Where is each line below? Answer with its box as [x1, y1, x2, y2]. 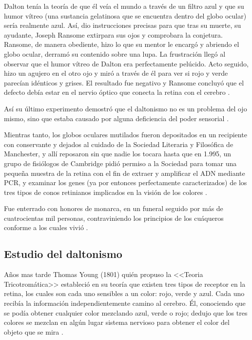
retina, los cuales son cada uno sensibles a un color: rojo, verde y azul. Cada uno [4, 288, 245, 298]
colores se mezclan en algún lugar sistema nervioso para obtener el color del [4, 317, 230, 327]
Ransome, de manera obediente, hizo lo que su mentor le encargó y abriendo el [4, 39, 239, 49]
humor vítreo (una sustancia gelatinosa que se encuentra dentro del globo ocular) [4, 10, 247, 21]
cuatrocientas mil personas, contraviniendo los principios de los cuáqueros [4, 212, 224, 223]
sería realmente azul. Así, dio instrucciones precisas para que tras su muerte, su [4, 20, 241, 30]
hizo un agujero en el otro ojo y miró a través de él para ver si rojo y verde [4, 68, 228, 78]
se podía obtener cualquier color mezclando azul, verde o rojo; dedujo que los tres [4, 307, 248, 318]
